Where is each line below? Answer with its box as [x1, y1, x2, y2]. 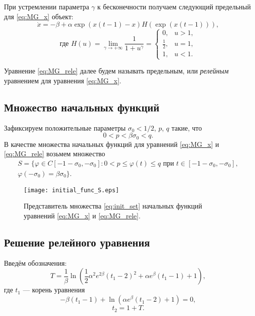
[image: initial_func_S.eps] [24, 186, 119, 194]
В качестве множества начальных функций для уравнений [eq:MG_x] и [4, 139, 219, 149]
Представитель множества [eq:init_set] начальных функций [24, 201, 202, 211]
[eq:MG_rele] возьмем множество [4, 148, 106, 159]
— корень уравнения [23, 284, 85, 295]
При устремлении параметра [4, 1, 89, 11]
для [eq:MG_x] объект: [4, 11, 73, 21]
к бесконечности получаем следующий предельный [97, 1, 251, 11]
